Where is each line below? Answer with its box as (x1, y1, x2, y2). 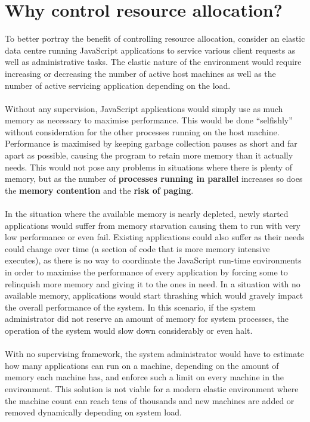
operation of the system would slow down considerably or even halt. (5, 324, 253, 336)
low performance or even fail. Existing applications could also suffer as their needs (5, 231, 305, 243)
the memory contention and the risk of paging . (5, 184, 194, 196)
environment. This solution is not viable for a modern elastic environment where (5, 382, 299, 395)
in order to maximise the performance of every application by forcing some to (5, 266, 288, 278)
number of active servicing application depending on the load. (5, 79, 231, 91)
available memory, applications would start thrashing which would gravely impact (5, 289, 303, 302)
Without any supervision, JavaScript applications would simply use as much (5, 102, 283, 114)
